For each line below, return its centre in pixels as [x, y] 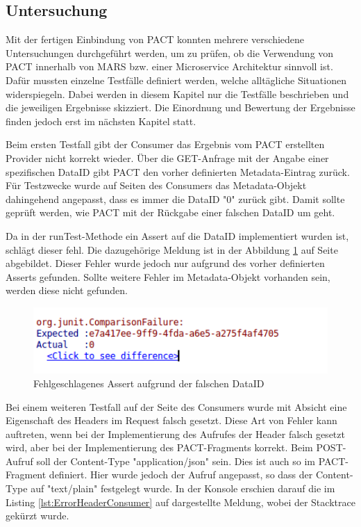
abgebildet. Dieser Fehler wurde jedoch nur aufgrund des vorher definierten [165, 263]
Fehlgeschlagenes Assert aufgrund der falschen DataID [149, 383]
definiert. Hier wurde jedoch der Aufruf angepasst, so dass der [181, 475]
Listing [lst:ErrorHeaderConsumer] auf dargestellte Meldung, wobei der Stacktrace [180, 502]
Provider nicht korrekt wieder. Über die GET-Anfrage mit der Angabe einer [167, 157]
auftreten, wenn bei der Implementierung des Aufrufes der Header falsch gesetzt [175, 433]
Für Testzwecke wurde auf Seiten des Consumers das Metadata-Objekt [156, 185]
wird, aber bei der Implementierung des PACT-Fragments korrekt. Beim [159, 447]
